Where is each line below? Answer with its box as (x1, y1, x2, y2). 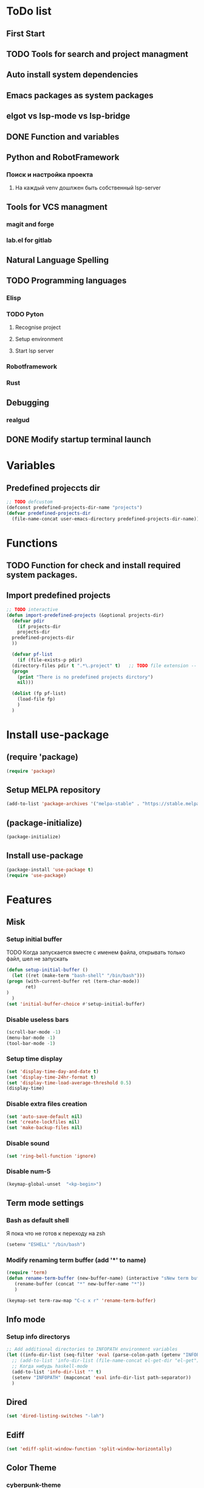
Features (6, 893, 52, 907)
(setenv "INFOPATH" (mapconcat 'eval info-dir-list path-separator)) (12, 1375, 191, 1381)
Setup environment (15, 336, 63, 343)
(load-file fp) (17, 696, 56, 702)
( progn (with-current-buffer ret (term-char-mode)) (6, 978, 140, 984)
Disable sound (6, 1139, 50, 1148)
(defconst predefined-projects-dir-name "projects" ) (6, 504, 143, 510)
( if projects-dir (17, 623, 61, 629)
